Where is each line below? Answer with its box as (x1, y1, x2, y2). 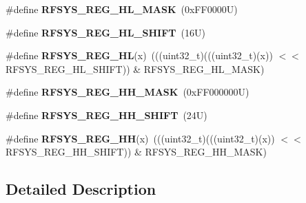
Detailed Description (6, 178, 156, 200)
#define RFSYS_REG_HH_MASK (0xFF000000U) (6, 85, 249, 99)
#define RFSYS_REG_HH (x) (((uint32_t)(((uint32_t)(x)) (6, 131, 275, 145)
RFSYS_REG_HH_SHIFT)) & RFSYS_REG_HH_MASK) (6, 145, 267, 159)
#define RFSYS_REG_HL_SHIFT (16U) (6, 25, 205, 39)
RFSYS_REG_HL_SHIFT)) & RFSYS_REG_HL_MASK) (6, 61, 265, 76)
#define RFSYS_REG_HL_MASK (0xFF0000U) (6, 2, 238, 16)
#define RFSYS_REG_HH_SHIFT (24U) (6, 107, 207, 122)
